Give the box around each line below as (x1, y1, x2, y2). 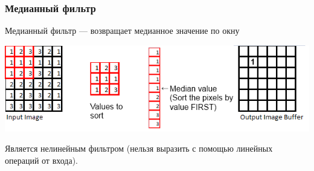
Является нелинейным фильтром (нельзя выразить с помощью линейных (5, 142, 273, 155)
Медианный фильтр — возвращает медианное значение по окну (5, 24, 240, 37)
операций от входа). (5, 154, 78, 167)
